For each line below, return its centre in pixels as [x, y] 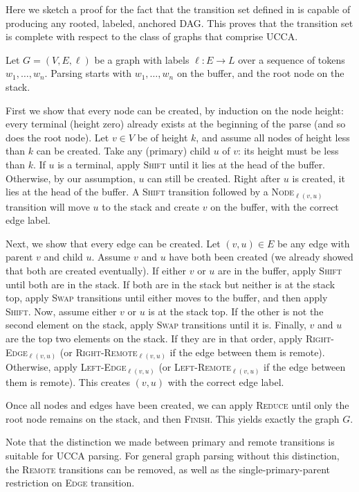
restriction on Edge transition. [70, 483]
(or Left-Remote [195, 367]
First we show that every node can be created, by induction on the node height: [175, 110]
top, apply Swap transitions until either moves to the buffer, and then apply [167, 298]
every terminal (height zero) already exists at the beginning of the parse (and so [176, 124]
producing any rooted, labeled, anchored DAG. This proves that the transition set [179, 23]
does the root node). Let [57, 137]
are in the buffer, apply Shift [280, 271]
